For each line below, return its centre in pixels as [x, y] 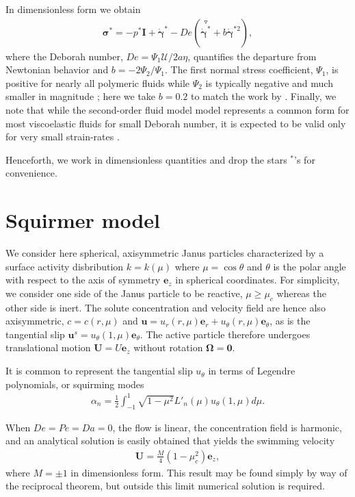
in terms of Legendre [252, 371]
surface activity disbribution [65, 266]
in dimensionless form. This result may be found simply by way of [209, 472]
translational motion [48, 347]
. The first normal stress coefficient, [239, 69]
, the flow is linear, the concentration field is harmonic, [227, 427]
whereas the [301, 293]
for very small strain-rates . [63, 137]
